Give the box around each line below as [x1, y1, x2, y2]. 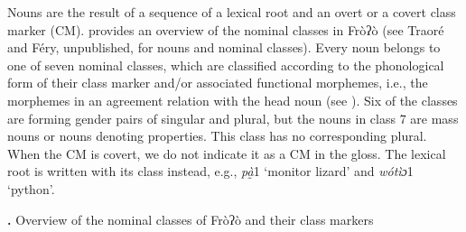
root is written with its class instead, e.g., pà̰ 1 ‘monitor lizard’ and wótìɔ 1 [7, 162, 414, 181]
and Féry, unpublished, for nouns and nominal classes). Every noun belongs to [7, 38, 441, 57]
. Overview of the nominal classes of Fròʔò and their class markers [7, 209, 374, 228]
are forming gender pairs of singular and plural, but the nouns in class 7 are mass [7, 108, 459, 127]
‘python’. [7, 179, 55, 198]
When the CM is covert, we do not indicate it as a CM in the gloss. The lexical [7, 144, 446, 162]
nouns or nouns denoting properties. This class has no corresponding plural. [7, 126, 427, 145]
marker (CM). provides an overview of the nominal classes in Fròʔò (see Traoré [7, 20, 444, 39]
